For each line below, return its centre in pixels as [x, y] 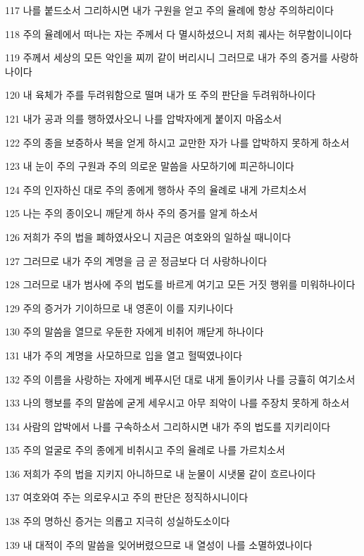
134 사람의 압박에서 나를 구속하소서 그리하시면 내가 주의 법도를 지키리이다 [168, 426]
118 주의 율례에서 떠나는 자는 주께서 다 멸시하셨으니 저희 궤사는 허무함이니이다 [178, 33]
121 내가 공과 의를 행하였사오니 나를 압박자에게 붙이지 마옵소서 [144, 118]
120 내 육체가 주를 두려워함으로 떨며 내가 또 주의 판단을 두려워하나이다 [161, 95]
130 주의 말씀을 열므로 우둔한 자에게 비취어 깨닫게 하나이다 [134, 332]
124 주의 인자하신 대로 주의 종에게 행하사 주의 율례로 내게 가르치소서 [156, 189]
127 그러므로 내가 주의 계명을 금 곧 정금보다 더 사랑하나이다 [136, 260]
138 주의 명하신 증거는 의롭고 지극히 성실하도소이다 [118, 521]
